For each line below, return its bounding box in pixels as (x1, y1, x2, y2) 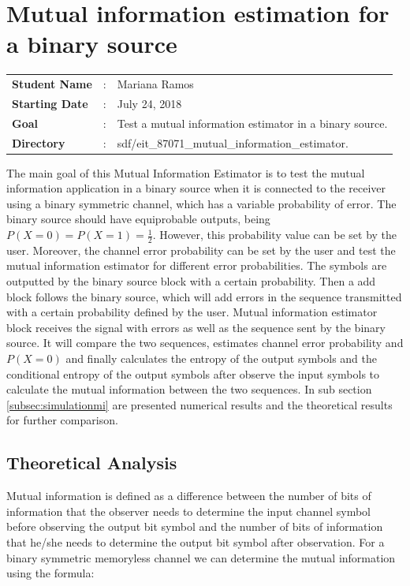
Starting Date (12, 95, 88, 111)
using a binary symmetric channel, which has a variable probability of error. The (6, 195, 397, 211)
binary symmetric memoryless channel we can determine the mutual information (6, 549, 396, 565)
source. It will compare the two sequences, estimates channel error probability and (6, 334, 404, 351)
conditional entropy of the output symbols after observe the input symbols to (6, 365, 380, 382)
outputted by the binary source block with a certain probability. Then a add (6, 273, 376, 289)
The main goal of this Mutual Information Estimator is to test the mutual (6, 164, 365, 181)
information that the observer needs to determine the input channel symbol (6, 502, 371, 519)
